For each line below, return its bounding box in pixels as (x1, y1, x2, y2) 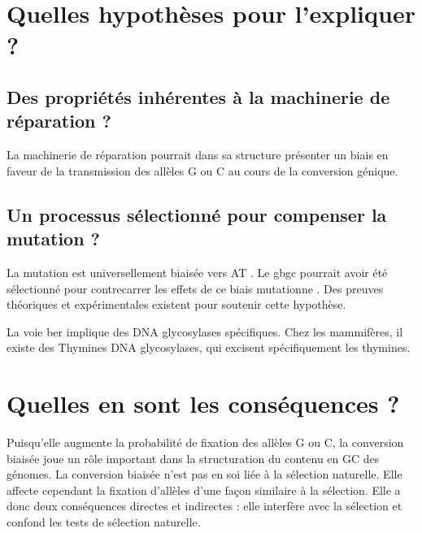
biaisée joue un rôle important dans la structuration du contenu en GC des (7, 449, 380, 466)
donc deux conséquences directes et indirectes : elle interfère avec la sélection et (7, 497, 402, 514)
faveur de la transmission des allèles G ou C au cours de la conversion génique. (7, 162, 398, 179)
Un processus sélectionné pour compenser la (7, 201, 387, 227)
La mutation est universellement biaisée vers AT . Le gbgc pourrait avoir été (7, 263, 388, 280)
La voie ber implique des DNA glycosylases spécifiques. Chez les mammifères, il (7, 323, 403, 340)
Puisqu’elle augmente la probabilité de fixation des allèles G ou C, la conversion (7, 434, 404, 451)
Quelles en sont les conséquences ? (7, 387, 400, 420)
